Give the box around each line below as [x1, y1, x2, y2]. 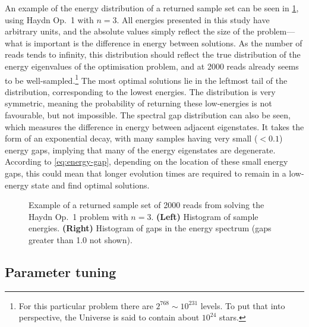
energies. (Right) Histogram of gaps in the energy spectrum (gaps [29, 222, 272, 234]
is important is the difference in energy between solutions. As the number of [25, 36, 302, 49]
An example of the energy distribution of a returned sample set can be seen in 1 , [5, 2, 299, 14]
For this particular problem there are [18, 299, 153, 312]
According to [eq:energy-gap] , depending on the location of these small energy [5, 155, 288, 168]
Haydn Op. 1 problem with [29, 210, 128, 222]
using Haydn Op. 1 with [5, 13, 94, 26]
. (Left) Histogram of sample [151, 210, 258, 222]
